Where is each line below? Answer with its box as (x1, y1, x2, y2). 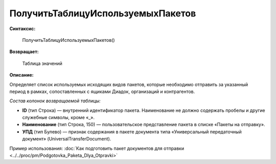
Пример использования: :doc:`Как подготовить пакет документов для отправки (9, 145, 184, 151)
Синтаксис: (9, 26, 36, 32)
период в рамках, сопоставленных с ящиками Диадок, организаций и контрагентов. (9, 88, 195, 95)
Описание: (9, 72, 34, 78)
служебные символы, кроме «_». (22, 114, 95, 121)
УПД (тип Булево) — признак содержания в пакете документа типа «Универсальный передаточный (22, 128, 242, 135)
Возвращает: (9, 49, 39, 55)
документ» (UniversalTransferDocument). (22, 136, 111, 142)
